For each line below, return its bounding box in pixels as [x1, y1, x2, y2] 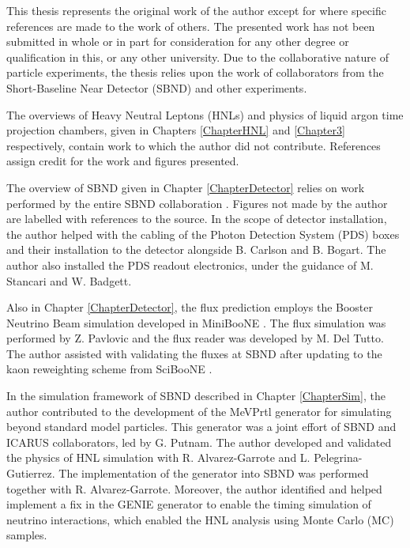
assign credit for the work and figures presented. [6, 153, 239, 169]
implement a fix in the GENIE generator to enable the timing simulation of [6, 496, 371, 512]
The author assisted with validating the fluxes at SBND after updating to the [6, 345, 382, 361]
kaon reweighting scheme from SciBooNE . [6, 361, 213, 377]
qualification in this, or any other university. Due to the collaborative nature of [6, 48, 389, 65]
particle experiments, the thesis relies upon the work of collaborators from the [6, 64, 384, 81]
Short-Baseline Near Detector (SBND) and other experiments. [6, 79, 307, 96]
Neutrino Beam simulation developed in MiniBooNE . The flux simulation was [6, 314, 386, 331]
